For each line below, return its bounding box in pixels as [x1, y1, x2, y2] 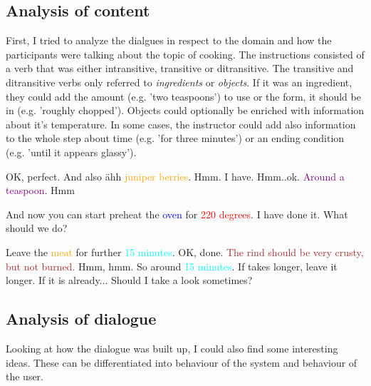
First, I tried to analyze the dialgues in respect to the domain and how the [6, 33, 332, 48]
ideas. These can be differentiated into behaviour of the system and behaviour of [6, 355, 357, 370]
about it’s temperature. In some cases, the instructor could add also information [6, 116, 356, 131]
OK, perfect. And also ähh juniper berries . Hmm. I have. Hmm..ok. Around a [6, 168, 345, 183]
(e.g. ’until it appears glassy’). [6, 144, 137, 159]
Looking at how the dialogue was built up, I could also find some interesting [6, 340, 338, 355]
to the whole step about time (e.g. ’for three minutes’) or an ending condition [6, 131, 345, 146]
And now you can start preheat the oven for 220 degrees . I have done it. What [6, 206, 348, 221]
